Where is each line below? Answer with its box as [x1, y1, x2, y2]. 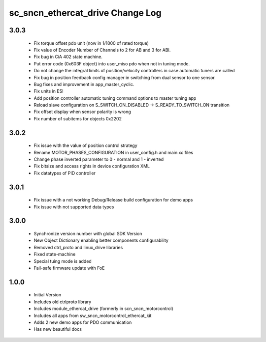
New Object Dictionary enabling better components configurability [33, 237, 168, 243]
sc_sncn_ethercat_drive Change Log [9, 7, 162, 18]
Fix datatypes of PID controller [33, 170, 96, 176]
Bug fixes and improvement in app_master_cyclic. [33, 81, 134, 87]
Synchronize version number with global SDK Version [33, 231, 142, 237]
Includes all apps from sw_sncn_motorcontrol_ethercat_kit [33, 313, 152, 318]
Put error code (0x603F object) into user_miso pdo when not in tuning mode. [33, 60, 190, 66]
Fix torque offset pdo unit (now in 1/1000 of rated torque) [33, 40, 149, 46]
